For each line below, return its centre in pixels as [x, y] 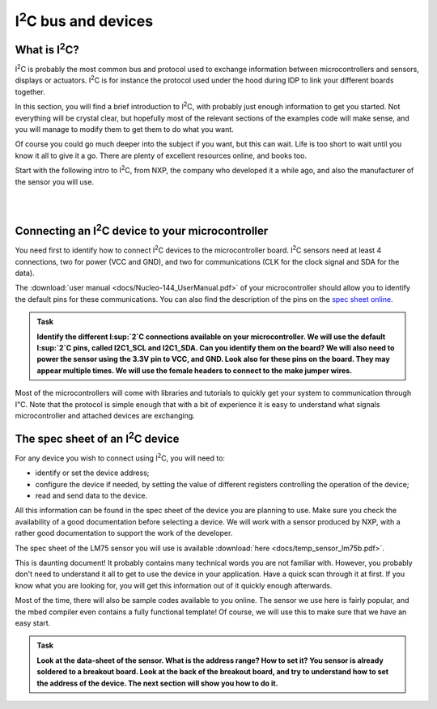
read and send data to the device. [91, 496]
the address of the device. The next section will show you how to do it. [157, 683]
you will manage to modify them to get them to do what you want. [124, 129]
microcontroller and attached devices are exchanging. [105, 415]
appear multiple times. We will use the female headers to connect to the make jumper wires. [194, 370]
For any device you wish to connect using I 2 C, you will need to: [120, 457]
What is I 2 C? [47, 49]
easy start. [33, 622]
